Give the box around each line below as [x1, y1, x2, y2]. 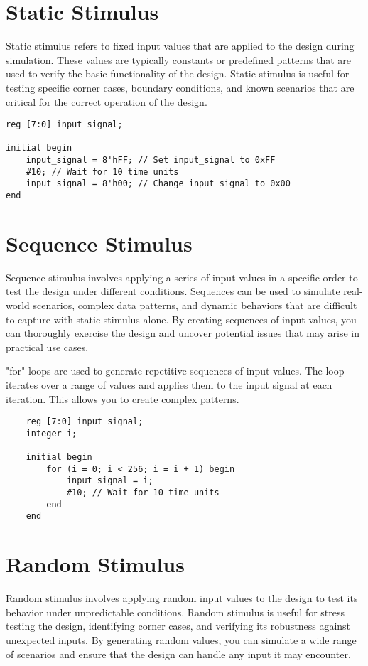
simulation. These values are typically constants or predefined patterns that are [6, 52, 351, 67]
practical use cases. [6, 339, 89, 354]
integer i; [26, 428, 77, 439]
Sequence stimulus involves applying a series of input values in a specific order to [6, 269, 358, 284]
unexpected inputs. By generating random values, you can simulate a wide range [6, 632, 357, 647]
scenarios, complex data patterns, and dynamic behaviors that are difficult [33, 298, 357, 312]
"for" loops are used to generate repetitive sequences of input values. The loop [6, 363, 345, 378]
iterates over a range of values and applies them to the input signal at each [6, 377, 332, 392]
